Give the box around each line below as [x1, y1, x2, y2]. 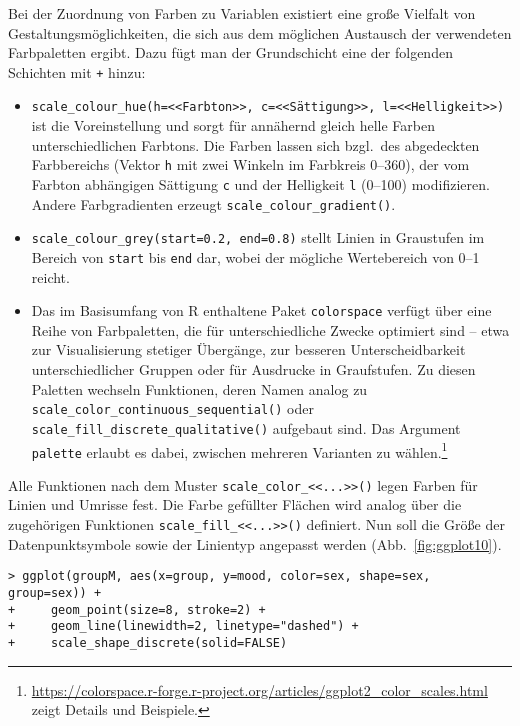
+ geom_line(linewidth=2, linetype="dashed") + [8, 619, 359, 634]
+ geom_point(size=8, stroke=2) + [8, 602, 266, 617]
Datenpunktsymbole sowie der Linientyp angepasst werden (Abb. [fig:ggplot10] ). [8, 533, 502, 554]
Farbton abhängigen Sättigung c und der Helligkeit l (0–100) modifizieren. [31, 173, 490, 194]
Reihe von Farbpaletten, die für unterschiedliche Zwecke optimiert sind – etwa [31, 319, 510, 340]
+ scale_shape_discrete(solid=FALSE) [8, 635, 288, 650]
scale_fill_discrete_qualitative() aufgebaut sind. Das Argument [31, 417, 461, 438]
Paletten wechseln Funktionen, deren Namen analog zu [31, 378, 368, 399]
